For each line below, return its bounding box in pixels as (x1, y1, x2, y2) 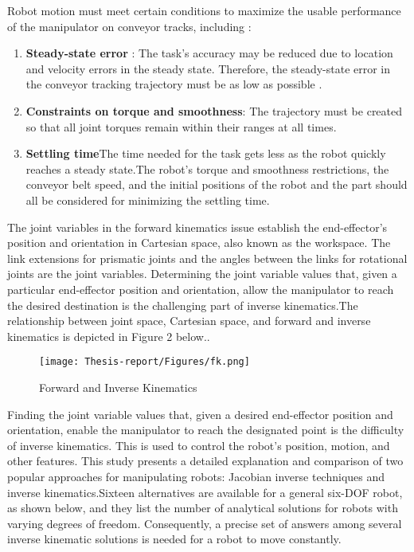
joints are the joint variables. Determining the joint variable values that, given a (7, 265, 397, 282)
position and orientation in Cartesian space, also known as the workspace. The (7, 234, 391, 251)
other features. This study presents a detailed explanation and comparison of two (7, 452, 404, 469)
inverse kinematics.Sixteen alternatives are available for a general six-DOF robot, (7, 483, 403, 500)
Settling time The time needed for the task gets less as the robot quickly (25, 145, 386, 162)
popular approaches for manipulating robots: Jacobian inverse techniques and (7, 468, 385, 484)
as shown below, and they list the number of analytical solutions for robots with (7, 499, 398, 516)
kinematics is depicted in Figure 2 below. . (7, 327, 210, 344)
